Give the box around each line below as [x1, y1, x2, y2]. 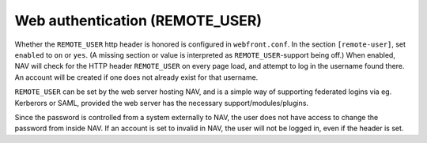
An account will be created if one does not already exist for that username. [14, 72, 259, 82]
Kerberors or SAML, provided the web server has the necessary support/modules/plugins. [14, 98, 308, 107]
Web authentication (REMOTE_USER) [14, 12, 263, 29]
